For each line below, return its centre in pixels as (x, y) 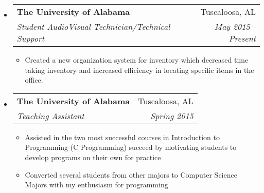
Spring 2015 (172, 115)
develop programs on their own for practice (93, 157)
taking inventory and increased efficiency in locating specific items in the (139, 70)
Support (31, 38)
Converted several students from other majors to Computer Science (131, 174)
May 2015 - (235, 26)
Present (242, 38)
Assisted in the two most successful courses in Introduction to (122, 137)
